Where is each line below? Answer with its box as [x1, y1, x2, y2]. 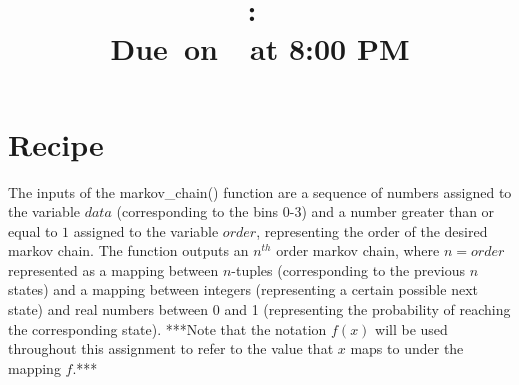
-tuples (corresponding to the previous [231, 259, 465, 280]
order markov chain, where [276, 240, 440, 261]
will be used [375, 318, 448, 339]
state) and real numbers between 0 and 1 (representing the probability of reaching [8, 299, 511, 320]
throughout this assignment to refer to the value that [8, 338, 334, 359]
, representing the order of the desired [256, 220, 488, 241]
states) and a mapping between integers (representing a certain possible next [8, 279, 478, 300]
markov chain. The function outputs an [8, 240, 249, 261]
